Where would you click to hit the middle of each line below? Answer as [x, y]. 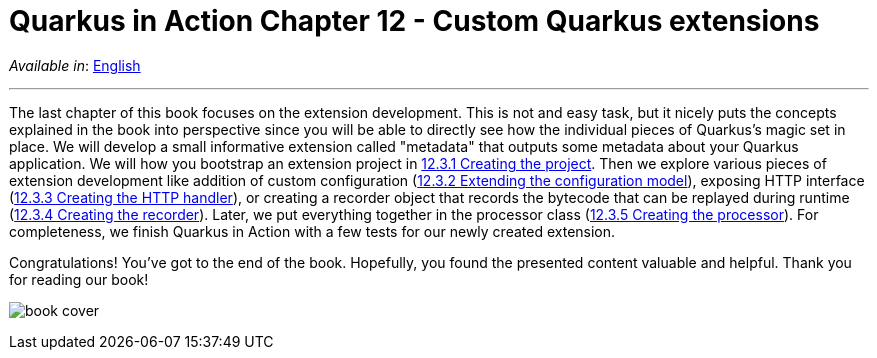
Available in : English [75, 65]
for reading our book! [79, 279]
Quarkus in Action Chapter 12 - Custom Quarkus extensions [414, 21]
